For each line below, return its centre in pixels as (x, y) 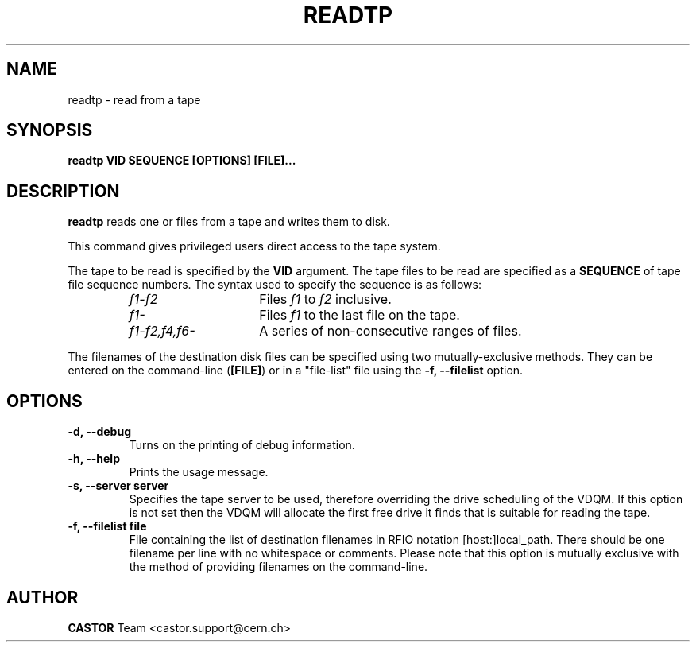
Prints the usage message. (199, 472)
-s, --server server (118, 486)
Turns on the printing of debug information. (242, 445)
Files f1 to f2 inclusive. (325, 299)
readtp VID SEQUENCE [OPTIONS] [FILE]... (182, 161)
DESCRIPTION (63, 191)
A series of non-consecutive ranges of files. (391, 331)
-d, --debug (99, 432)
